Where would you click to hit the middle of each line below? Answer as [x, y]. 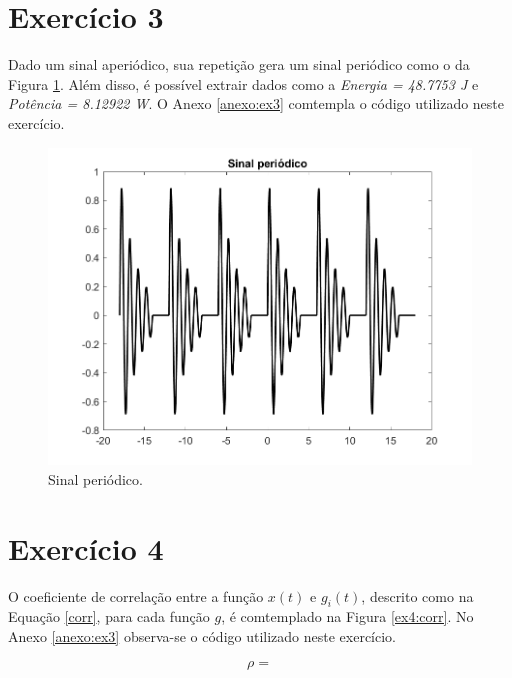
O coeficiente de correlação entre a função [136, 595]
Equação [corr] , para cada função [109, 616]
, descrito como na [417, 595]
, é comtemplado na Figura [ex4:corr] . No [347, 616]
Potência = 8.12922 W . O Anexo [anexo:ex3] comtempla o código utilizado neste [256, 103]
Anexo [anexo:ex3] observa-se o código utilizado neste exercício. [202, 636]
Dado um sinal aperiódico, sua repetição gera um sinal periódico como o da [239, 64]
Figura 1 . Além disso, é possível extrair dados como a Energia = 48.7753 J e [243, 83]
